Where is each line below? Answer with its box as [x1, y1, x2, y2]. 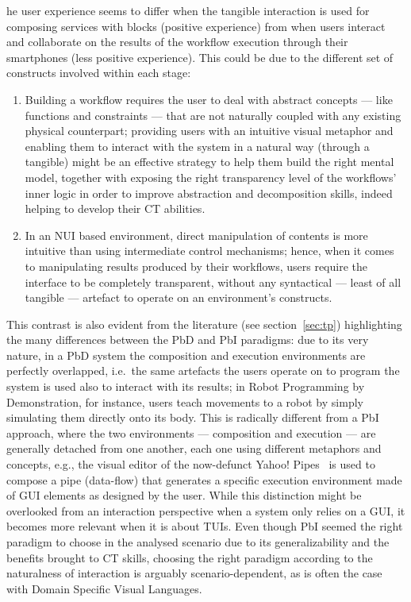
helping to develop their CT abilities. [25, 200, 205, 217]
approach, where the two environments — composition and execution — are [6, 424, 376, 441]
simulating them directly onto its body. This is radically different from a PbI [6, 409, 379, 426]
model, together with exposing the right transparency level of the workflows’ [25, 168, 397, 185]
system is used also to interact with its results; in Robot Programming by [6, 378, 365, 395]
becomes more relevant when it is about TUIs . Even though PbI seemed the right [6, 518, 403, 534]
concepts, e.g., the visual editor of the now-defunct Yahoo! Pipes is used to [6, 456, 375, 473]
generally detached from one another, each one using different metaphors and [6, 440, 382, 457]
